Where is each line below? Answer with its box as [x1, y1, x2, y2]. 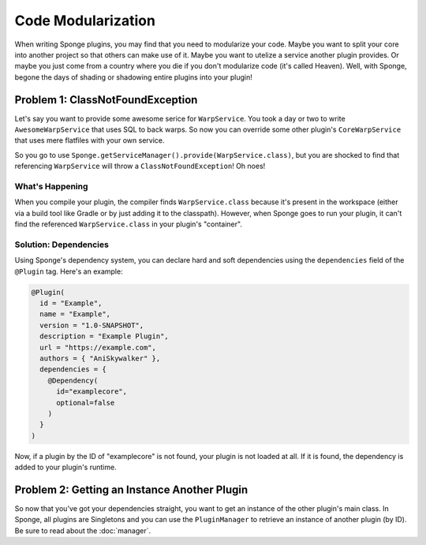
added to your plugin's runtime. [14, 462, 118, 472]
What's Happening [14, 181, 88, 192]
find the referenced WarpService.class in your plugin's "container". [14, 219, 242, 229]
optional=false [56, 398, 115, 407]
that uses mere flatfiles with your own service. [14, 136, 165, 145]
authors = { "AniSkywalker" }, [39, 353, 161, 363]
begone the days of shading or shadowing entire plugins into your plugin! [14, 72, 252, 82]
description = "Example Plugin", [39, 332, 169, 341]
